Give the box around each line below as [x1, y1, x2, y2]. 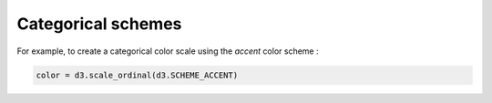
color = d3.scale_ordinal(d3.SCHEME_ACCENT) [36, 69, 239, 80]
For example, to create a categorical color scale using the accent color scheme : [16, 46, 319, 57]
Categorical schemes [16, 14, 182, 34]
